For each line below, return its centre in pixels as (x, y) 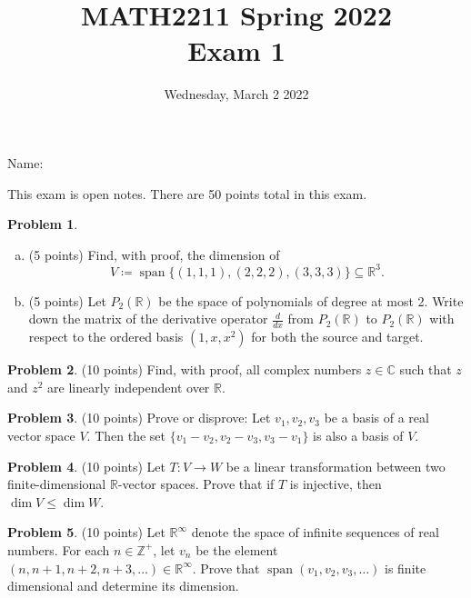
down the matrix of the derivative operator (148, 319)
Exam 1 (236, 50)
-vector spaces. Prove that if (196, 484)
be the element (237, 549)
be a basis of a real (376, 418)
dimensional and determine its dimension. (123, 586)
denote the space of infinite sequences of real (315, 532)
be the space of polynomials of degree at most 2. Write (311, 300)
